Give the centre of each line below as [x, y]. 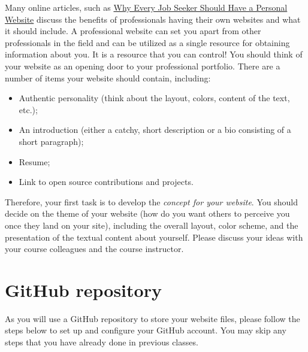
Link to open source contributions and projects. [106, 182]
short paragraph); [51, 141]
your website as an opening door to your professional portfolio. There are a [143, 66]
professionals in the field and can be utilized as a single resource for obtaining [147, 42]
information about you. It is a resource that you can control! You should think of [154, 54]
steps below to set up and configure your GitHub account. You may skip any [146, 330]
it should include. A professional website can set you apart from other [133, 31]
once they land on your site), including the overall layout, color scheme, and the [152, 225]
